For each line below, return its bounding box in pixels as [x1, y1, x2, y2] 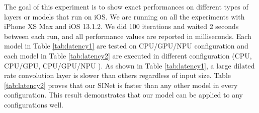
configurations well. [4, 99, 63, 109]
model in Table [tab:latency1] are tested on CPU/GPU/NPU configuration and [4, 40, 248, 51]
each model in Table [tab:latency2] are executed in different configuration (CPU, [4, 50, 252, 60]
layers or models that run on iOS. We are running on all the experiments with [4, 11, 245, 21]
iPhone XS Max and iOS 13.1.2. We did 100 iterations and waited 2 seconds [4, 21, 239, 31]
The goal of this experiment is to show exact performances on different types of [4, 1, 248, 11]
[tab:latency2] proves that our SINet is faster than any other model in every [4, 79, 238, 90]
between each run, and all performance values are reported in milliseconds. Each [4, 30, 251, 41]
